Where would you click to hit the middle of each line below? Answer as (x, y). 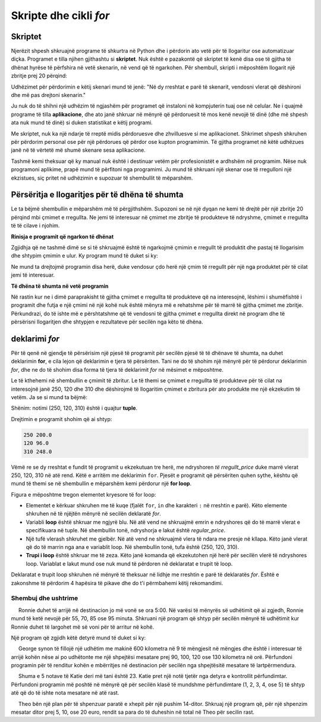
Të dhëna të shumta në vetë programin (60, 286)
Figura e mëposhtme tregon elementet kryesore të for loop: (84, 494)
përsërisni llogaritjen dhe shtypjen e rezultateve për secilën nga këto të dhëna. (107, 322)
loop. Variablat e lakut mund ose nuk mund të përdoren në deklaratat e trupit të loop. (129, 564)
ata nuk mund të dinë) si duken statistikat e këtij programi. (82, 123)
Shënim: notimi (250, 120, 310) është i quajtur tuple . (74, 408)
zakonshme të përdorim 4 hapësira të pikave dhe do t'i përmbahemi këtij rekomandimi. (117, 583)
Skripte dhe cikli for (60, 15)
